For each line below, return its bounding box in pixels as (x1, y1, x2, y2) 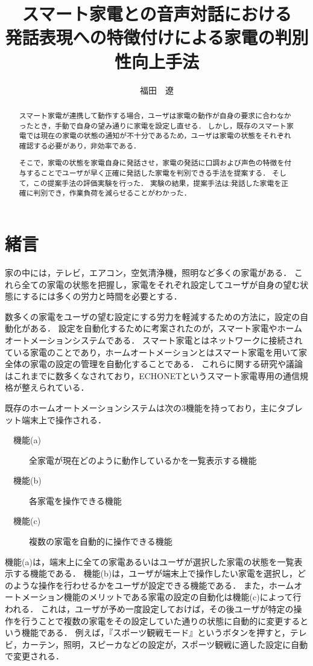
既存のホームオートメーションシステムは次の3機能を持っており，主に (5, 401, 277, 414)
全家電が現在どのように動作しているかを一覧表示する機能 (29, 453, 257, 466)
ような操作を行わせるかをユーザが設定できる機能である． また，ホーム (13, 578, 294, 591)
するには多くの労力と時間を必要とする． (22, 290, 182, 303)
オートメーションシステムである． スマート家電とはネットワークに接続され (5, 333, 303, 346)
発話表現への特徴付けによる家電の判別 (5, 25, 309, 50)
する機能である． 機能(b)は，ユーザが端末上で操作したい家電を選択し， (13, 567, 297, 580)
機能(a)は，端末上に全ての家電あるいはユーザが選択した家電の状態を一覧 (5, 555, 294, 568)
